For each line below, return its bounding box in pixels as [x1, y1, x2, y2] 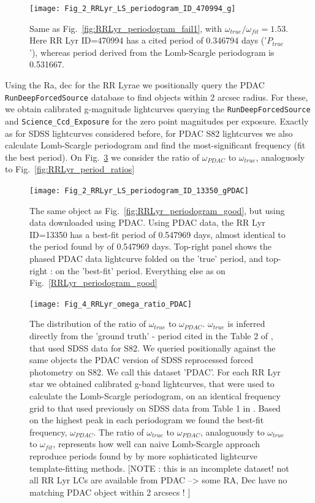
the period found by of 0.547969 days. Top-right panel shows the [29, 240, 272, 253]
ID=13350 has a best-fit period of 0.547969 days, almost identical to [29, 228, 286, 240]
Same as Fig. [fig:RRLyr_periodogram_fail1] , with [29, 21, 222, 34]
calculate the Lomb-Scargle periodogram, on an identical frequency [29, 390, 281, 402]
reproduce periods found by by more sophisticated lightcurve [29, 449, 257, 462]
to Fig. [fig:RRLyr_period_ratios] [5, 163, 135, 175]
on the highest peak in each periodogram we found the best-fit [29, 413, 264, 426]
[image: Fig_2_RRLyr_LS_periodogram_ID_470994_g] [29, 4, 236, 13]
